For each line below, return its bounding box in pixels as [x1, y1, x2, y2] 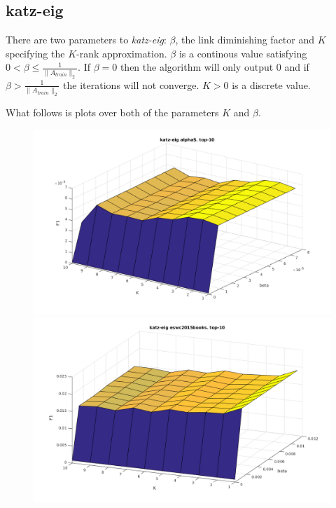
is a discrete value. [232, 77, 311, 92]
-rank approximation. [76, 46, 167, 60]
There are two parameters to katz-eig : [6, 32, 167, 47]
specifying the [6, 46, 65, 60]
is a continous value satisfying [178, 46, 307, 60]
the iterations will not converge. [63, 77, 199, 92]
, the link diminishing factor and [175, 32, 315, 47]
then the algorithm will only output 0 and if [120, 60, 309, 74]
